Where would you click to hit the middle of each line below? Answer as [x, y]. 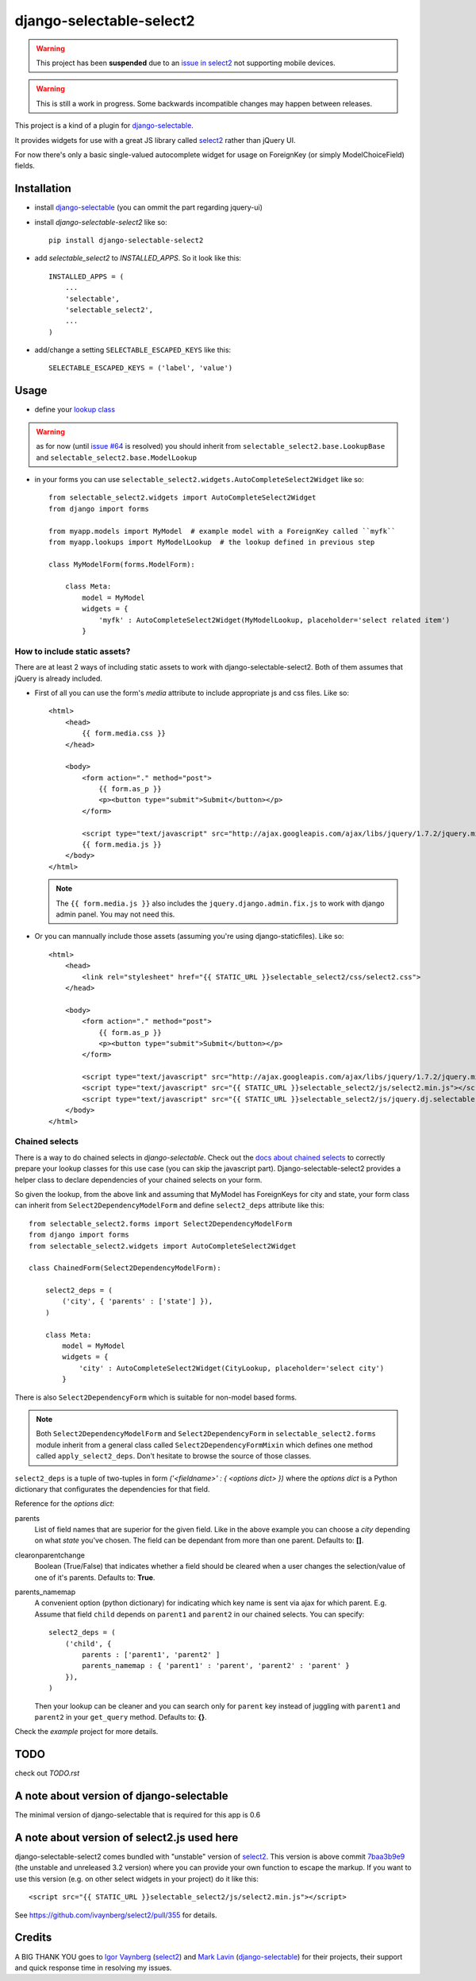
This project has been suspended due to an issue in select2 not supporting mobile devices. [186, 63]
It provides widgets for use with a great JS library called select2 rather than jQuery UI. [155, 140]
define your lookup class [75, 410]
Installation [43, 189]
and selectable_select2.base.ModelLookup [117, 458]
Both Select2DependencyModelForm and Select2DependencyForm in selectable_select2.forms [206, 1434]
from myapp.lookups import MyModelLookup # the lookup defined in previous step [212, 542]
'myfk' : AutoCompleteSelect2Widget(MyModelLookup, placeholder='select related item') [274, 620]
